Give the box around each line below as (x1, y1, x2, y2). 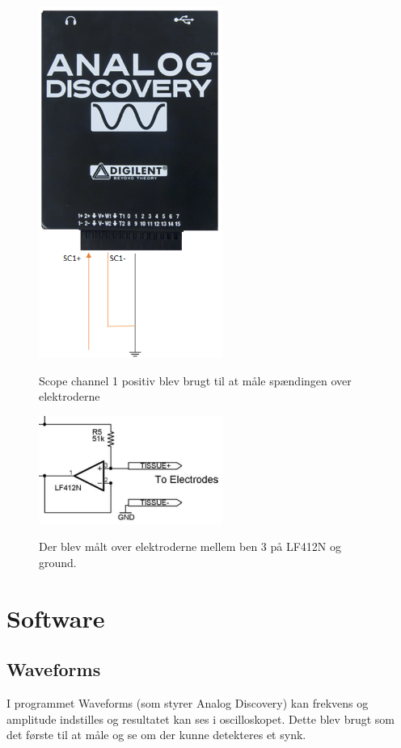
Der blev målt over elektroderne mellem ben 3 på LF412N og (39, 538, 342, 555)
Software (6, 601, 105, 634)
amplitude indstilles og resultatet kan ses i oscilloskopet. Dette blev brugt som (6, 710, 395, 727)
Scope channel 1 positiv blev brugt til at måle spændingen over (39, 372, 352, 389)
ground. (39, 553, 77, 570)
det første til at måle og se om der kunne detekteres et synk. (6, 726, 306, 743)
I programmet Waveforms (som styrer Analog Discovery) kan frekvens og (6, 695, 369, 712)
